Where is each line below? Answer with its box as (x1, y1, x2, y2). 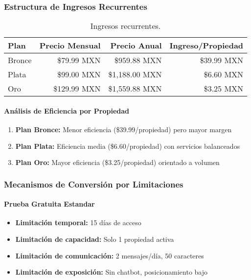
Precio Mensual (39, 40, 101, 51)
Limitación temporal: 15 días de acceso (15, 217, 141, 228)
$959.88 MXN (114, 54, 162, 66)
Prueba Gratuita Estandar (4, 199, 95, 209)
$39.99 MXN (200, 54, 244, 66)
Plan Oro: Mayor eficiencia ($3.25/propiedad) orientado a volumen (15, 157, 220, 167)
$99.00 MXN (57, 69, 101, 80)
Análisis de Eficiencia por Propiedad (4, 105, 130, 116)
